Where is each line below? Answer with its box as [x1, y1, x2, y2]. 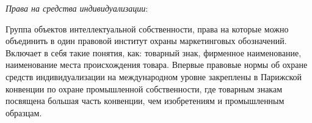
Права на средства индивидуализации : [5, 2, 148, 14]
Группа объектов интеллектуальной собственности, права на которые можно [5, 22, 289, 35]
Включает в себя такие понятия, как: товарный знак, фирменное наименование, [5, 46, 302, 59]
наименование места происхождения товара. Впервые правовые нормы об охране [5, 58, 308, 71]
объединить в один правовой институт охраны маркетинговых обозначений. [5, 34, 287, 47]
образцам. [5, 106, 42, 119]
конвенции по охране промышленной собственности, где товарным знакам [5, 82, 283, 95]
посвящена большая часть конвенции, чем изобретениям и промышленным [5, 94, 285, 107]
